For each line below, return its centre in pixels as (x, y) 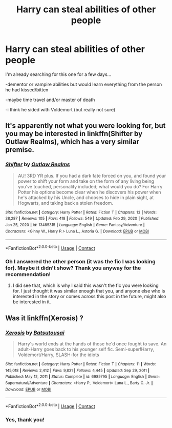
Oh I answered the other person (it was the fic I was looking (81, 261)
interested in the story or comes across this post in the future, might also (89, 297)
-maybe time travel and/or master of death (50, 100)
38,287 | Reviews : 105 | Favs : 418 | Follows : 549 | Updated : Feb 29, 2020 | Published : (82, 219)
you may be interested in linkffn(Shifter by (74, 134)
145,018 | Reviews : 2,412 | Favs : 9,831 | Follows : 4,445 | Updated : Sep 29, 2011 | (78, 371)
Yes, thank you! (25, 419)
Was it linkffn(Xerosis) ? (44, 318)
